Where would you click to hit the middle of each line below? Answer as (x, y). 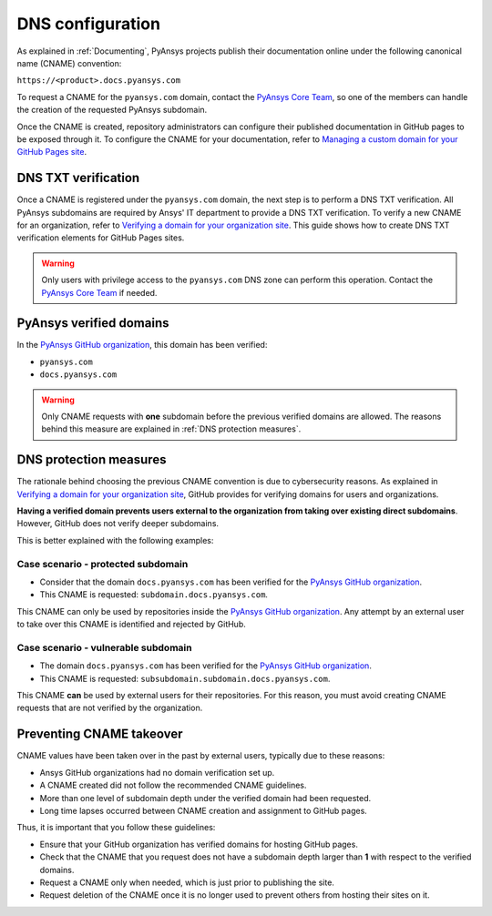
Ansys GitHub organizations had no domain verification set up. (157, 772)
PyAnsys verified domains (93, 323)
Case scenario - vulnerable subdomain (104, 647)
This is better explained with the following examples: (115, 540)
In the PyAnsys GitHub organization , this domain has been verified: (142, 345)
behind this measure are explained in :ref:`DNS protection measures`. (171, 429)
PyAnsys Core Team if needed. (99, 292)
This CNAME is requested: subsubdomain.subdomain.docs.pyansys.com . (185, 678)
